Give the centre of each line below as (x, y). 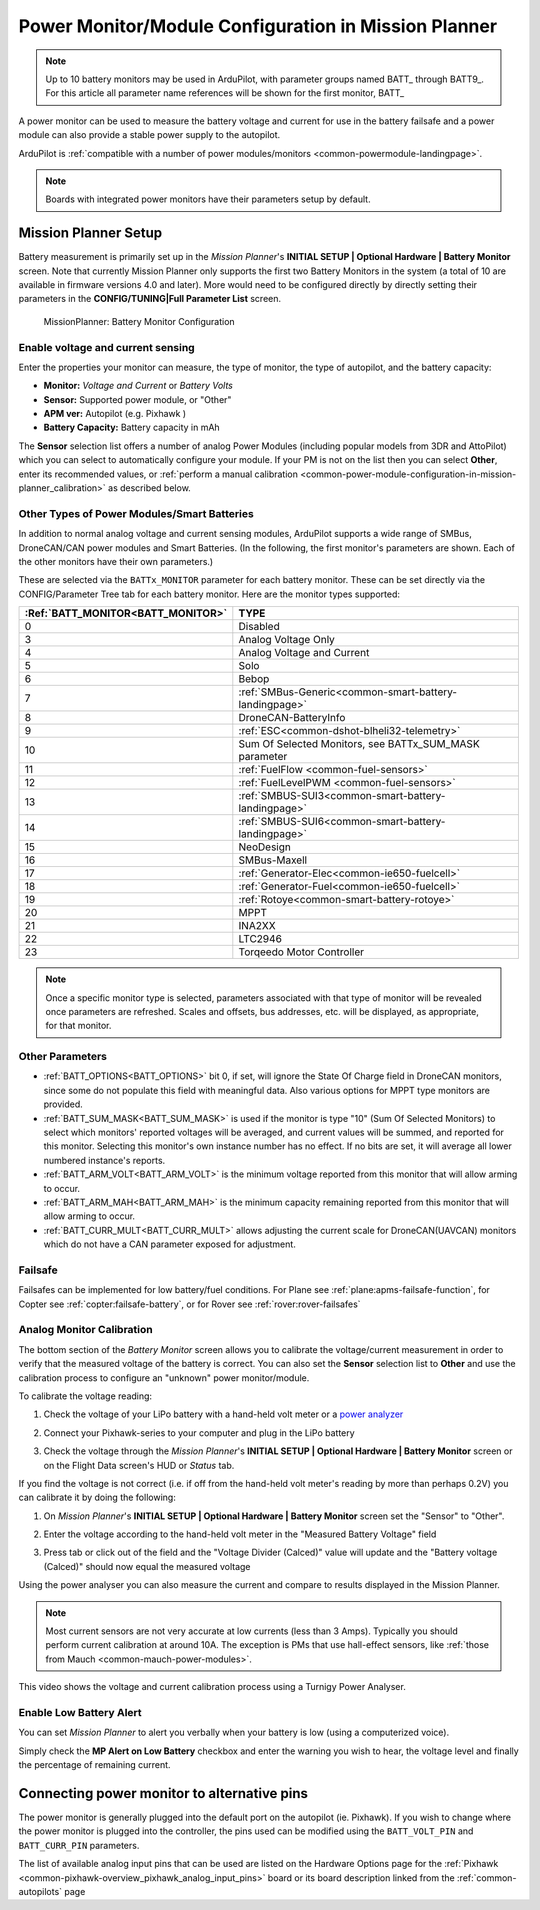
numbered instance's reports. (104, 1160)
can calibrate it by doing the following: (97, 1497)
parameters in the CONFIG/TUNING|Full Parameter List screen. (150, 299)
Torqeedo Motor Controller (301, 952)
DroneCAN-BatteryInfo (292, 718)
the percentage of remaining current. (94, 1765)
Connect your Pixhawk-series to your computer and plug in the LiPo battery (199, 1432)
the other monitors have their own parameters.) (116, 561)
